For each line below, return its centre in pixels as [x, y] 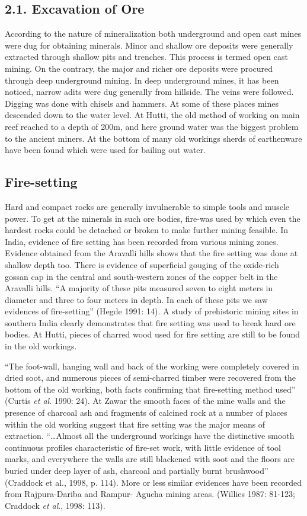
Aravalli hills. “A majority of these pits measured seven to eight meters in [139, 288]
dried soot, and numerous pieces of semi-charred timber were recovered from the [150, 378]
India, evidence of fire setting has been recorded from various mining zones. [142, 241]
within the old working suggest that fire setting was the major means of [135, 424]
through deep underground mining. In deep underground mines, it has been [142, 80]
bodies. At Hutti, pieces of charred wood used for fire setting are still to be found [152, 334]
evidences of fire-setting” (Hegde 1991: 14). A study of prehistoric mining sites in [152, 311]
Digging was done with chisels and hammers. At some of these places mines [142, 103]
